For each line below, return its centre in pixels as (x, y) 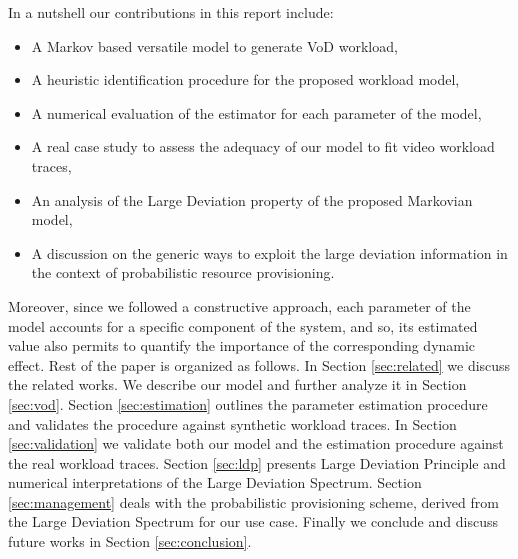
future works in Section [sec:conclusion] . (130, 541)
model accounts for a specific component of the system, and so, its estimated (243, 325)
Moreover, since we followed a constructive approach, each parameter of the (239, 305)
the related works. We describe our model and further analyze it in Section (237, 384)
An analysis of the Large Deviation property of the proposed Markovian (252, 199)
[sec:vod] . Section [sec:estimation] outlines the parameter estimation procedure (248, 403)
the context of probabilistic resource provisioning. (183, 272)
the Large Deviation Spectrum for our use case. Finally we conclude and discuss (253, 521)
